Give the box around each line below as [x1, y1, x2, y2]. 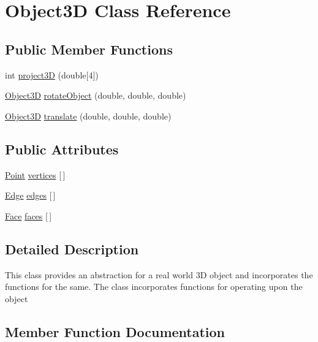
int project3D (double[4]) [5, 68, 99, 81]
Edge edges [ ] [5, 189, 56, 202]
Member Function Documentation [5, 322, 225, 341]
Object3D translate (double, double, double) [5, 109, 172, 122]
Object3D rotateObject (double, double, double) [5, 89, 186, 102]
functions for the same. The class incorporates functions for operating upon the [5, 280, 303, 293]
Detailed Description [5, 239, 139, 258]
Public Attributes [5, 139, 119, 158]
